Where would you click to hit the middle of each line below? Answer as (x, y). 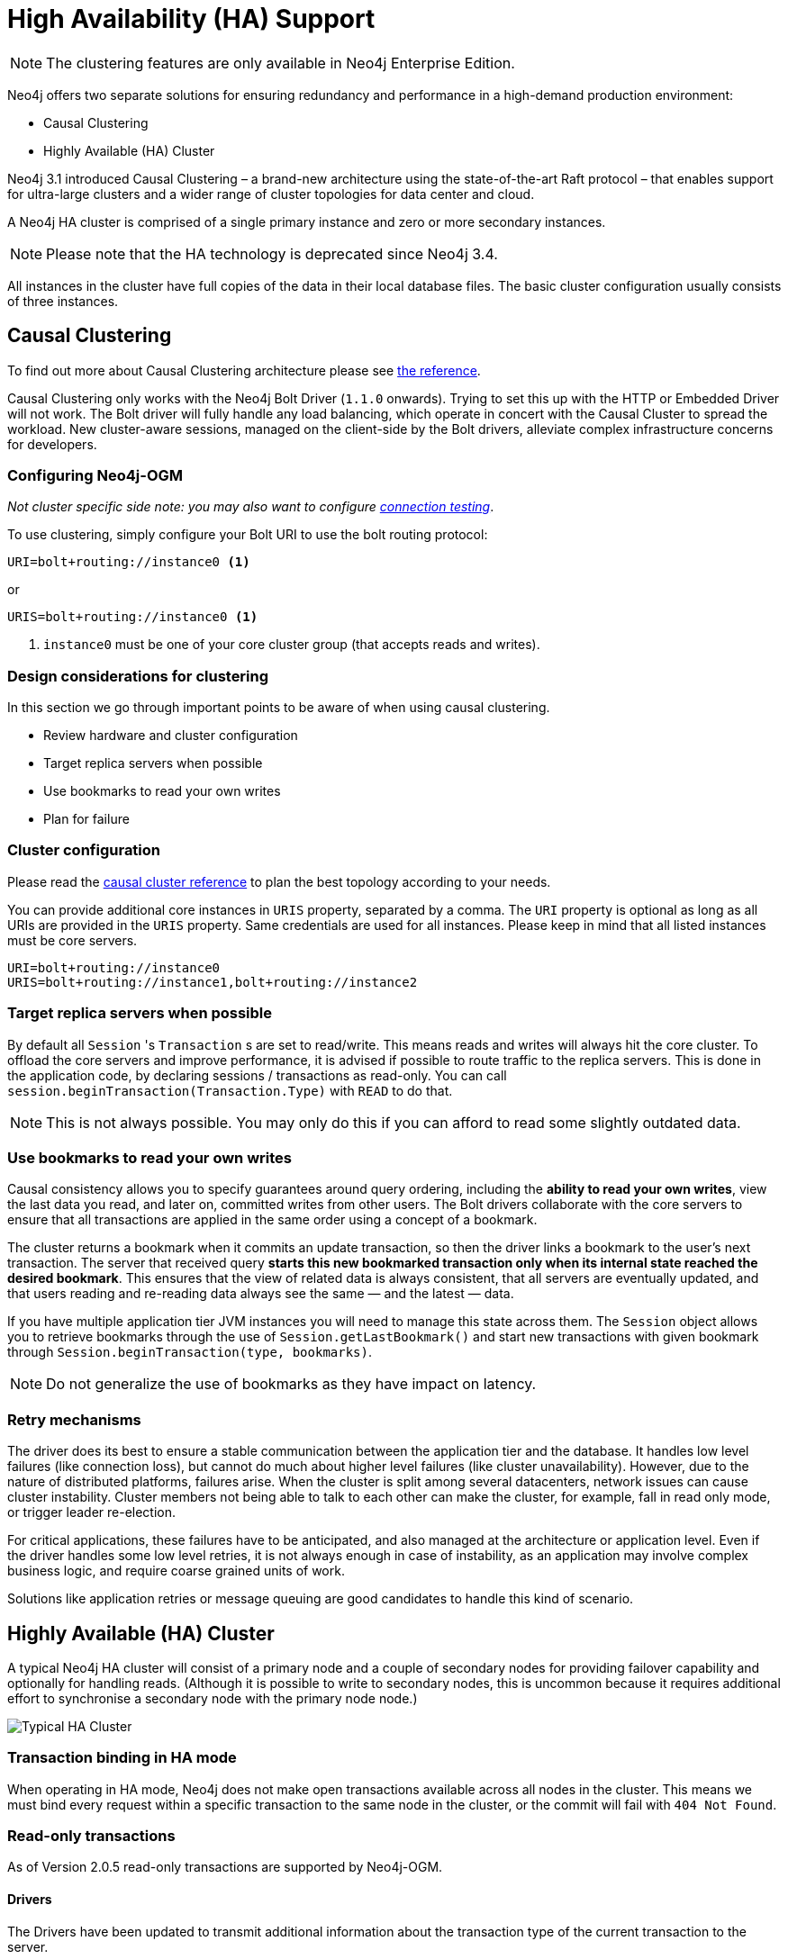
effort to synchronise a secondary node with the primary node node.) (213, 1698)
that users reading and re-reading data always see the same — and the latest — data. (261, 1294)
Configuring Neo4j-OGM (95, 475)
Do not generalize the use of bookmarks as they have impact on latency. (291, 1384)
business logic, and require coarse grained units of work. (176, 1571)
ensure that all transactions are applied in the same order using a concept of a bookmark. (272, 1220)
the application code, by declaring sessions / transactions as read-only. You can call (257, 1075)
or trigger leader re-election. (92, 1512)
